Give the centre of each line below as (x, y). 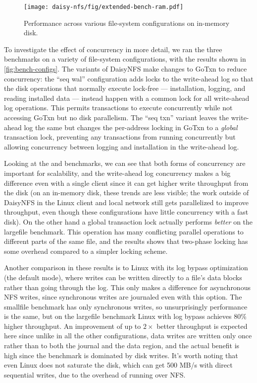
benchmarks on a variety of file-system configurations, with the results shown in (125, 59)
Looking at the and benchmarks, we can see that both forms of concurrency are (125, 163)
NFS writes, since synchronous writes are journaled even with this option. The (123, 297)
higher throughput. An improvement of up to (73, 326)
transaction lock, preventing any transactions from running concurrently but (120, 137)
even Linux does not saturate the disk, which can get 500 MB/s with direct (118, 365)
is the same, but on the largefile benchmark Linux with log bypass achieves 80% (125, 316)
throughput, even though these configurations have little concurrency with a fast (126, 212)
